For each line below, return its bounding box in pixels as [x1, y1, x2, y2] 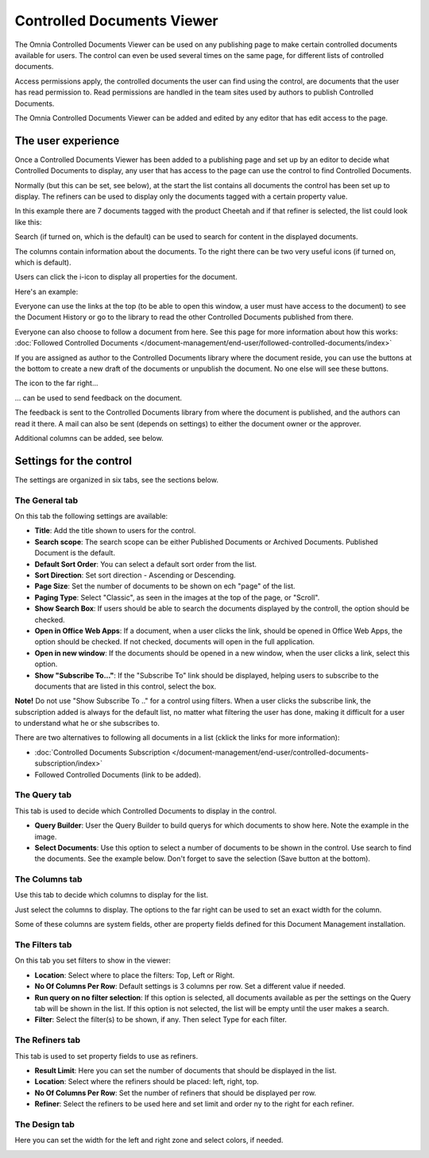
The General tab [14, 495, 79, 506]
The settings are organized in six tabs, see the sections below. [14, 475, 218, 484]
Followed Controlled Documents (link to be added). [34, 770, 202, 779]
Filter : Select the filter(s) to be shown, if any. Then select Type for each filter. [34, 1015, 288, 1025]
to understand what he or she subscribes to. [14, 719, 160, 728]
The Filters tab [14, 940, 72, 951]
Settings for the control [14, 454, 133, 468]
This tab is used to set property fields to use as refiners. [14, 1051, 199, 1060]
